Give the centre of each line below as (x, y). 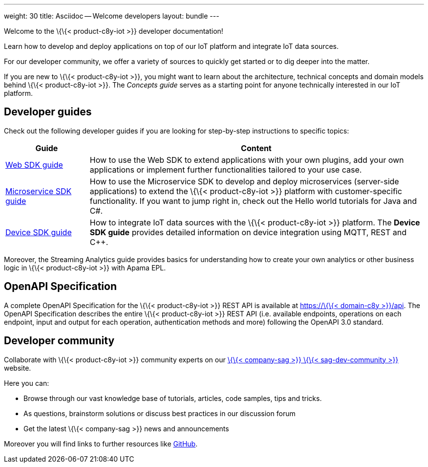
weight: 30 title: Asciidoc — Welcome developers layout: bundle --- (112, 16)
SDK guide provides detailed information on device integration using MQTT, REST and (248, 232)
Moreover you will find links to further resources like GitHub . (101, 444)
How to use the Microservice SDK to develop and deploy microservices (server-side (244, 181)
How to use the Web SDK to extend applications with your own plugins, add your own (247, 160)
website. (18, 368)
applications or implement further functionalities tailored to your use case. (226, 169)
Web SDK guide (34, 165)
